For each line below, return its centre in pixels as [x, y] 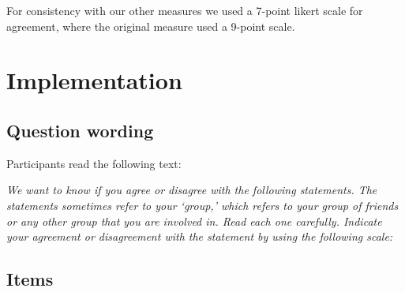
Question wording [80, 130]
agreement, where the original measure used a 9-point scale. [151, 26]
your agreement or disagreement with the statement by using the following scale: [200, 236]
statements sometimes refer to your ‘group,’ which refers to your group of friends [202, 205]
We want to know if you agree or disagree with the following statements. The [192, 190]
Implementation [94, 80]
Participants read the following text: [94, 163]
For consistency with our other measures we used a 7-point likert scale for [185, 10]
